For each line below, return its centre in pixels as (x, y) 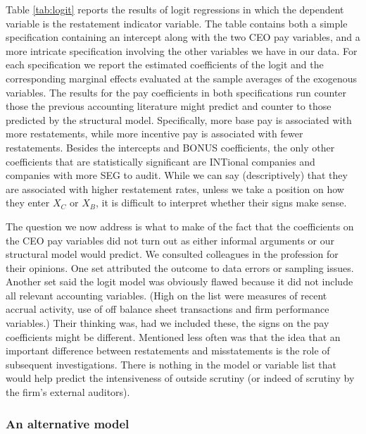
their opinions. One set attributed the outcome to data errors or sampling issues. (180, 267)
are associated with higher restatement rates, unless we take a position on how (175, 188)
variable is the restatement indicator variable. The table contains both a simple (177, 23)
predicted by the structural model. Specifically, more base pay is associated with (179, 119)
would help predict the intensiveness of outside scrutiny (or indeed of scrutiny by (180, 378)
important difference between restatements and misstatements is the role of (168, 351)
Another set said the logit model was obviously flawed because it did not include (179, 281)
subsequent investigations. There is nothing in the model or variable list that (171, 364)
